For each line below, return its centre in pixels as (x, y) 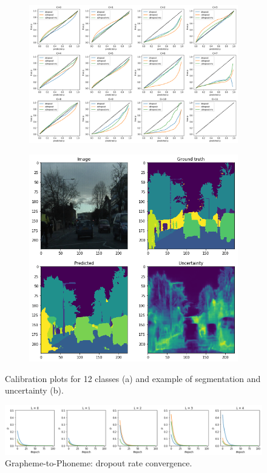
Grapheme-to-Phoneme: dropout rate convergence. (99, 463)
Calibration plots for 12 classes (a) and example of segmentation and (133, 378)
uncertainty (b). (34, 390)
